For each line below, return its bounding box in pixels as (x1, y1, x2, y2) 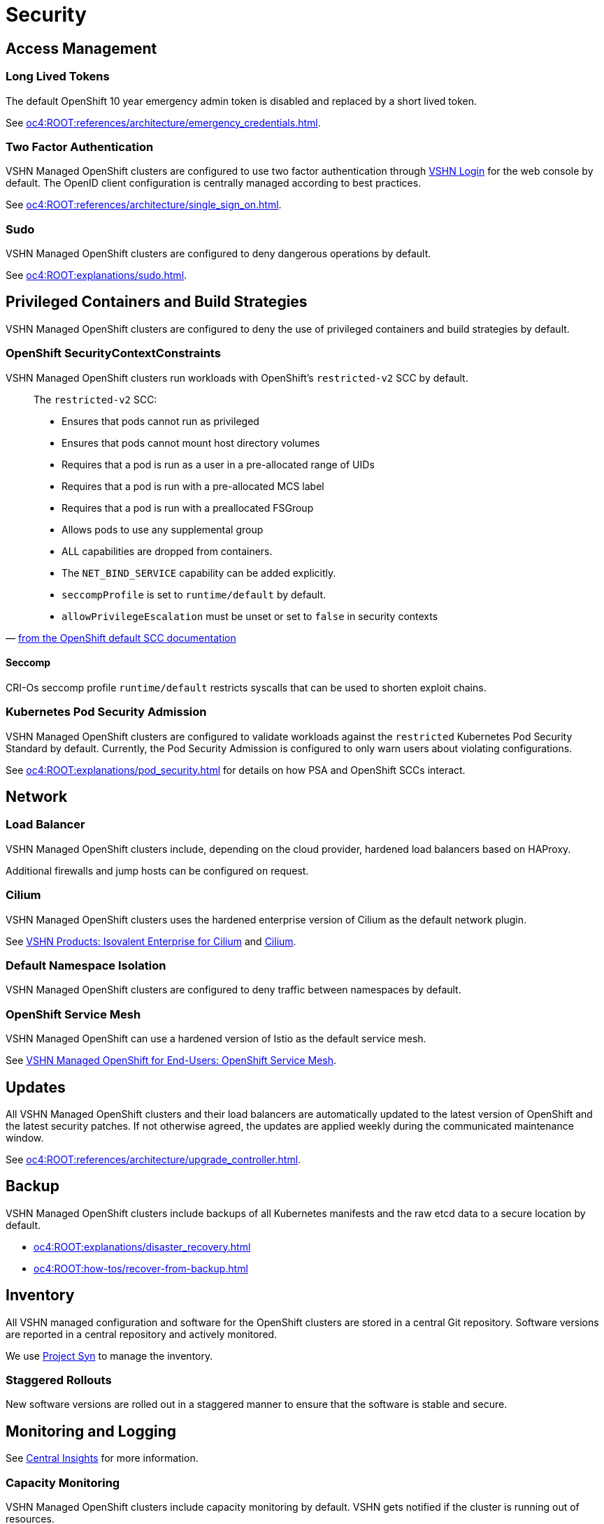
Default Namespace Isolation (6, 958, 166, 972)
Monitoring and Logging (6, 1422, 177, 1440)
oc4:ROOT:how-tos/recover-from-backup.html (34, 1262, 248, 1274)
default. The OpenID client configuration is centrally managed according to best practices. (6, 177, 422, 189)
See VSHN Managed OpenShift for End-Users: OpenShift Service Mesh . (6, 1054, 337, 1067)
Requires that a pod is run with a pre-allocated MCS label (62, 480, 324, 492)
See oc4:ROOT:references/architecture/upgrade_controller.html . (6, 1153, 301, 1165)
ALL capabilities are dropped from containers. (62, 545, 273, 557)
